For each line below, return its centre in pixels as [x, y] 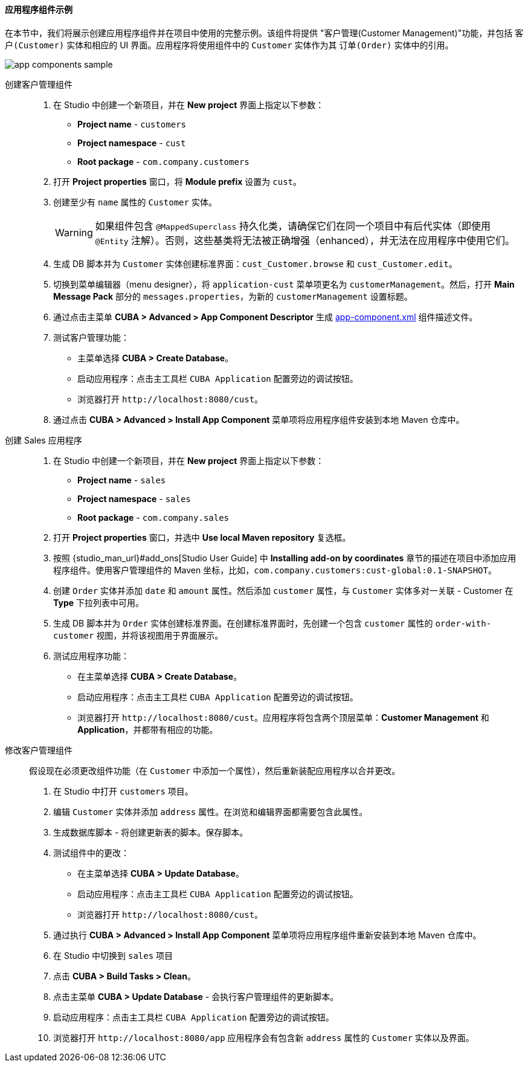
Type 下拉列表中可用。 [99, 602]
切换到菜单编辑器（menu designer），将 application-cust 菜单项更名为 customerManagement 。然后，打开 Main [284, 284]
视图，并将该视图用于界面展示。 [160, 635]
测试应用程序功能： [91, 656]
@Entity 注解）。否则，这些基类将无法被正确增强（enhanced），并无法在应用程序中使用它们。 [305, 240]
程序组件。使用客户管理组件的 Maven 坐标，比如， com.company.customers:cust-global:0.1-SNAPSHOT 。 [275, 570]
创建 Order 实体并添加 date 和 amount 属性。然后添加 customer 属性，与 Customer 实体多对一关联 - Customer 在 [283, 590]
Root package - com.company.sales [153, 517]
